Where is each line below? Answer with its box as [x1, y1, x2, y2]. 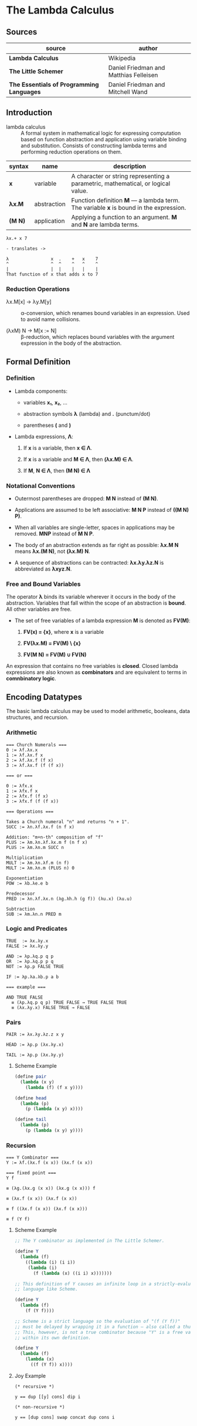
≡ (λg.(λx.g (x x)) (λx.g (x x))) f [6, 1186, 96, 1191]
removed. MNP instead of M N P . [14, 530, 94, 537]
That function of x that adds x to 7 [6, 271, 98, 277]
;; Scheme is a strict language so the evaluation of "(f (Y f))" [14, 1318, 181, 1324]
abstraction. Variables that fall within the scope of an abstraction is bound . [6, 599, 186, 607]
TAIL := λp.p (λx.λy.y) [6, 1052, 64, 1058]
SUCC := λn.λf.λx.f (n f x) [6, 824, 75, 830]
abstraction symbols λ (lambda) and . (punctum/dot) [23, 410, 151, 417]
